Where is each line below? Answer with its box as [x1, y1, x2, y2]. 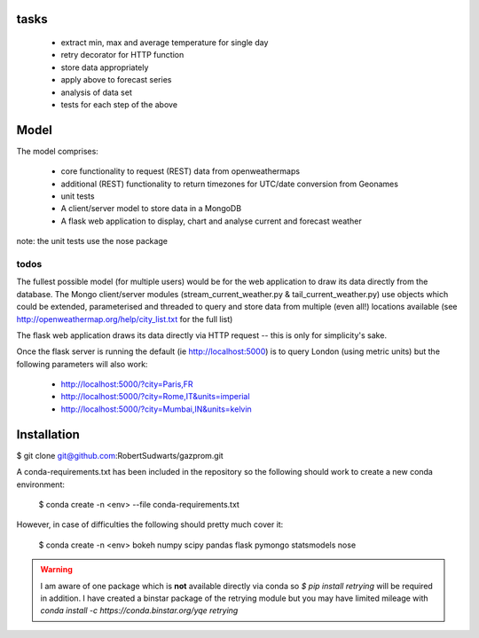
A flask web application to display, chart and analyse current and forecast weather [60, 216, 363, 226]
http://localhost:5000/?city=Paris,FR [60, 379, 194, 390]
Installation [16, 427, 80, 442]
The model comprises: [16, 146, 99, 156]
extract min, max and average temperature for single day [60, 37, 269, 48]
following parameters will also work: [16, 358, 148, 369]
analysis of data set [60, 87, 132, 98]
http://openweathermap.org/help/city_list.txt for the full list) [16, 313, 233, 324]
